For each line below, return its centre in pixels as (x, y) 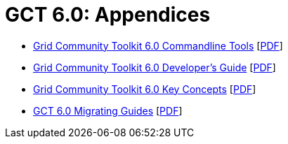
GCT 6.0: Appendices (108, 15)
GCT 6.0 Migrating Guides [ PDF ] (108, 110)
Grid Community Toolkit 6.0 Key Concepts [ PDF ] (145, 89)
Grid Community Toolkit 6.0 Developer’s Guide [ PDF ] (155, 67)
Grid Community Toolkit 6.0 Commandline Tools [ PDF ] (158, 45)
